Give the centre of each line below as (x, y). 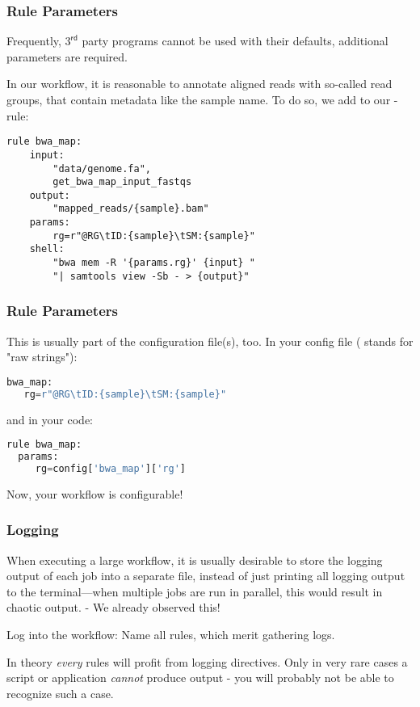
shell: (47, 249)
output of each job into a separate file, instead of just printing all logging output (206, 576)
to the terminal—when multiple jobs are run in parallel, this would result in (195, 591)
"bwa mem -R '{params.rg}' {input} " (154, 263)
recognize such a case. (60, 693)
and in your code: (50, 419)
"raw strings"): (42, 357)
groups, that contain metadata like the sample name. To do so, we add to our (199, 99)
